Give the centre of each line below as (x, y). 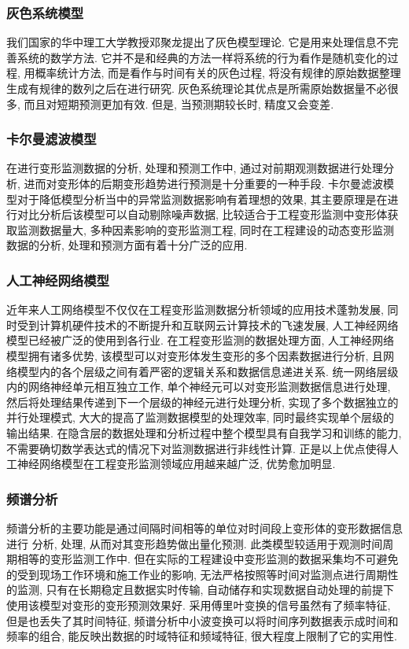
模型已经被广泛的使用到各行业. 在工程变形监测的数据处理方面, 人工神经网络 (201, 340)
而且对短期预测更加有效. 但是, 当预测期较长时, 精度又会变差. (179, 103)
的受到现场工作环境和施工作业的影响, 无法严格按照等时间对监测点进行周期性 (203, 574)
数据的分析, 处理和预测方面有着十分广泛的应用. (127, 245)
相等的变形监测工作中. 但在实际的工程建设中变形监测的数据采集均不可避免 (208, 559)
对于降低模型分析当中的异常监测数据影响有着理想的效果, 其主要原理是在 (202, 199)
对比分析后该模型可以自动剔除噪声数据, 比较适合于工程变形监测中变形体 (202, 214)
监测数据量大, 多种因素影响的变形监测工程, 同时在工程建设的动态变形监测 (206, 229)
